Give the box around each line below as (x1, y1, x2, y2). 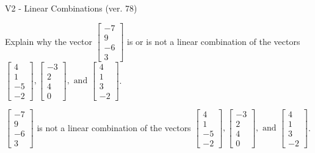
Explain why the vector (5, 35, 92, 47)
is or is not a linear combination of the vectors (127, 35, 300, 47)
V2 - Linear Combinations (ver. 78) (5, 2, 137, 14)
